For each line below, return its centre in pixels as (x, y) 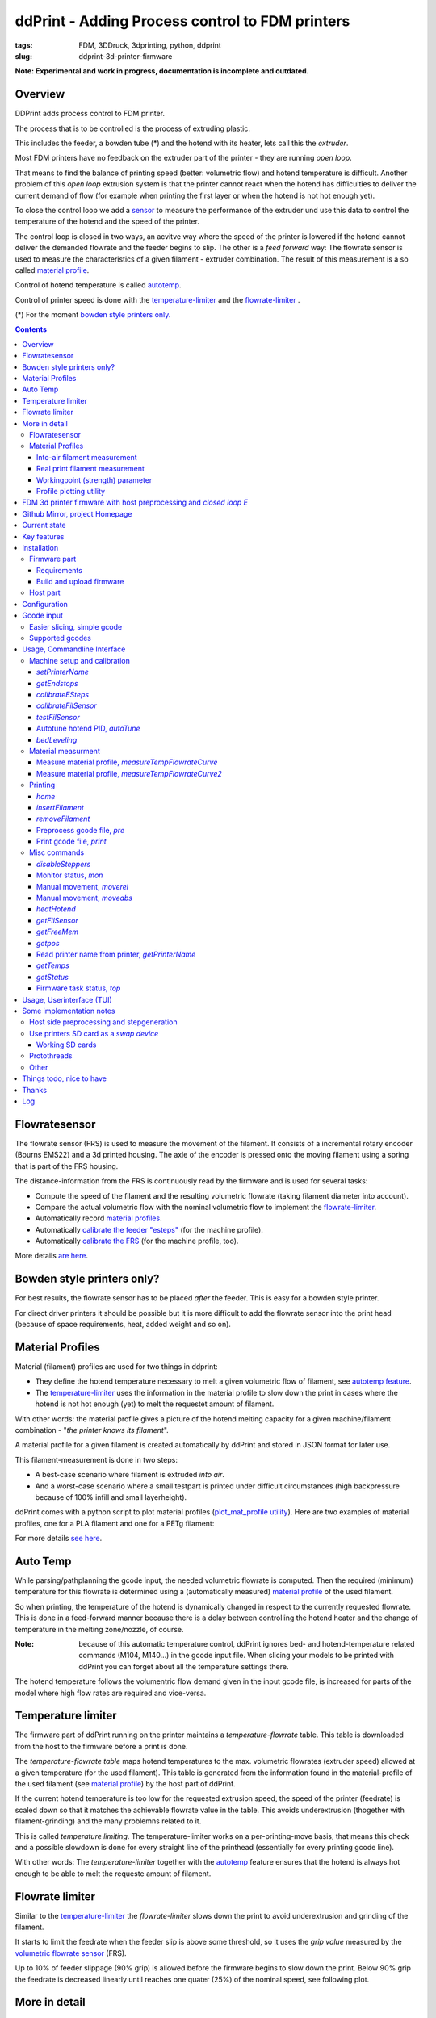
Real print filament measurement (91, 469)
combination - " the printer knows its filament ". (92, 1430)
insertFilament (61, 807)
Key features (43, 536)
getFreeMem (58, 932)
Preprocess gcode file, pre (81, 830)
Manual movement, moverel (83, 886)
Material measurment (65, 751)
